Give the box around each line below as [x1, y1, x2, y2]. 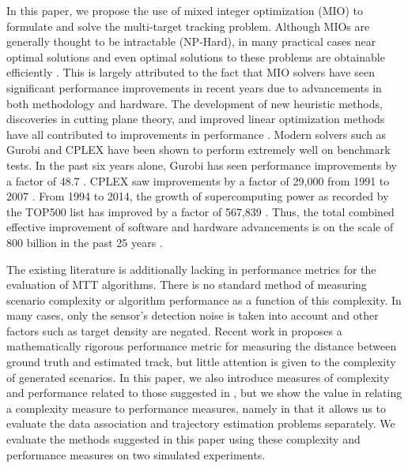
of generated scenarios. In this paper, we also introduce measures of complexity [6, 369, 390, 385]
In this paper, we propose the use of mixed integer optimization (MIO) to [6, 2, 364, 18]
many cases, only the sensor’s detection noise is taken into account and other [6, 307, 379, 324]
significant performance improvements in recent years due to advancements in [6, 79, 382, 95]
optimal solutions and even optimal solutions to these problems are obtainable [6, 48, 385, 65]
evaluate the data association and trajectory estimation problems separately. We [6, 415, 395, 432]
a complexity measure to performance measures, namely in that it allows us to [6, 399, 386, 416]
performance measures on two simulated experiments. [6, 446, 266, 462]
